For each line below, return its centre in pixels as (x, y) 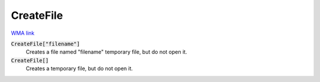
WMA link (23, 33)
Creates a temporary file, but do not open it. (79, 68)
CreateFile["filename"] (45, 44)
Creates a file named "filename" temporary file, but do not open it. (106, 52)
